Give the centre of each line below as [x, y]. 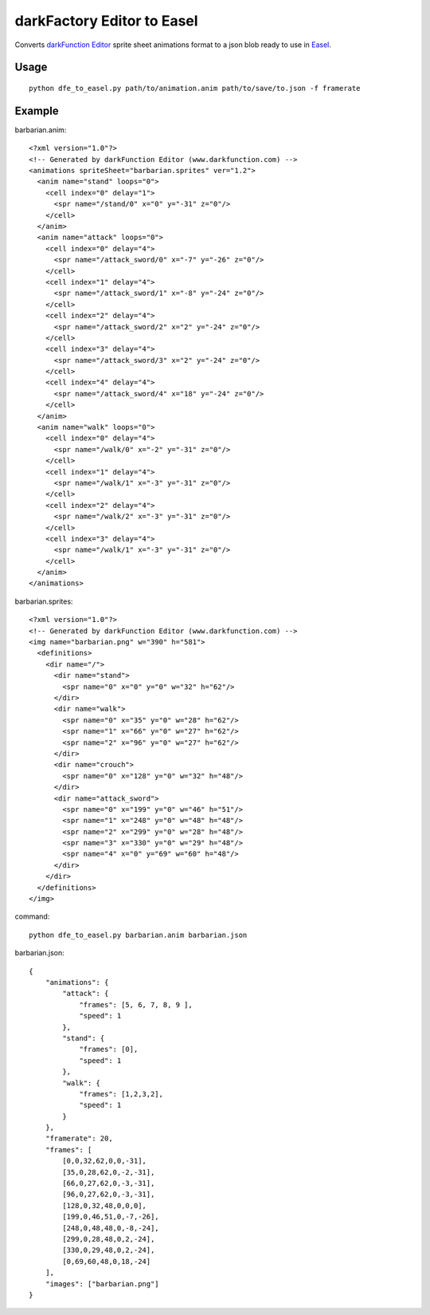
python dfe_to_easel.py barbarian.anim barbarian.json [138, 935]
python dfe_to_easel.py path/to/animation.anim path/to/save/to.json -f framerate [195, 88]
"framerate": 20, [79, 1139]
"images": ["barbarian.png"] [102, 1284]
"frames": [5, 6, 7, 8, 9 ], [136, 1004]
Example [37, 110]
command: [32, 916]
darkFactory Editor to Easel [106, 21]
